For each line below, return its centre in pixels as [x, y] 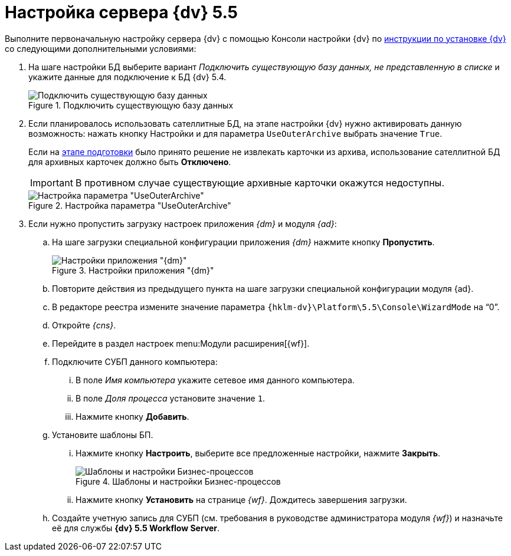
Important [52, 182]
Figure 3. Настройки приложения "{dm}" [133, 270]
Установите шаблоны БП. [103, 435]
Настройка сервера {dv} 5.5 [122, 12]
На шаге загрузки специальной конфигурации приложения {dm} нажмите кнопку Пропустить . [243, 242]
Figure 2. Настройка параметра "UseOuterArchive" [130, 205]
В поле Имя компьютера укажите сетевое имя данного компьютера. [215, 380]
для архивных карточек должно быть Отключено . [130, 162]
